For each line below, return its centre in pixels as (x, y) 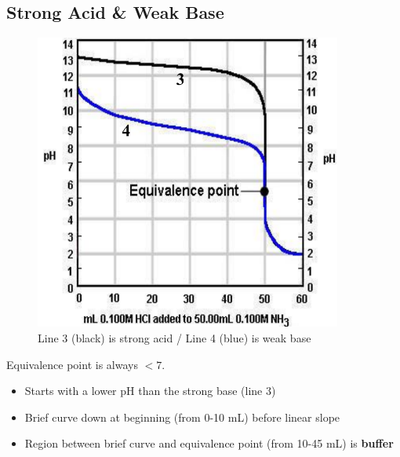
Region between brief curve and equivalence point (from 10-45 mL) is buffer (209, 443)
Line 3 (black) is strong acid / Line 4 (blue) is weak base (175, 338)
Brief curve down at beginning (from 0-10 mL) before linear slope (182, 417)
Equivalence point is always (72, 364)
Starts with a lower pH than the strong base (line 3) (150, 391)
